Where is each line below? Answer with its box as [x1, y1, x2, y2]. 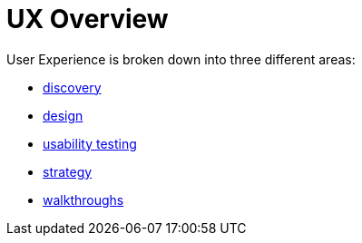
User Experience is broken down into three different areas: [6, 51, 356, 67]
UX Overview [6, 4, 169, 34]
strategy [43, 163, 93, 180]
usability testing [43, 135, 137, 151]
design [43, 107, 83, 123]
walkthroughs [43, 191, 124, 208]
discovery [43, 79, 102, 95]
